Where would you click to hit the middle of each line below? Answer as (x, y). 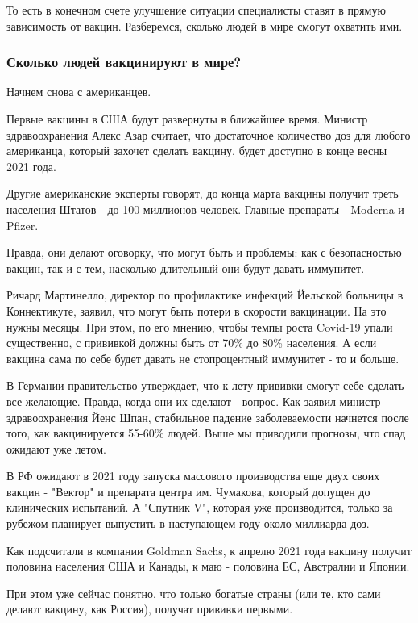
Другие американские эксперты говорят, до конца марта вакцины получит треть (203, 193)
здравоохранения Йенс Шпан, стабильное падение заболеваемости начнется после (208, 417)
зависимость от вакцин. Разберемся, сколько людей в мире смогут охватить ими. (205, 25)
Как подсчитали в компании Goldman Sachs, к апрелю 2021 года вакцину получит (209, 550)
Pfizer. (23, 225)
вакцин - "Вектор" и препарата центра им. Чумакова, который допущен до (188, 491)
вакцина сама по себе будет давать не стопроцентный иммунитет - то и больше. (203, 358)
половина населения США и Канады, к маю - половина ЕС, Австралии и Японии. (208, 566)
